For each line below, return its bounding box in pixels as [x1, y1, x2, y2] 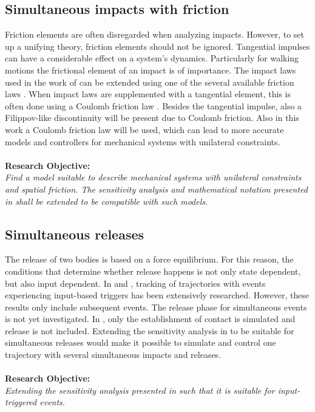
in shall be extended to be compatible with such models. [5, 194, 208, 207]
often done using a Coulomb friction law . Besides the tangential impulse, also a [5, 99, 302, 112]
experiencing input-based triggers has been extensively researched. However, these [5, 289, 310, 301]
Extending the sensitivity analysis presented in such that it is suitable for [5, 383, 275, 396]
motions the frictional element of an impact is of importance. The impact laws [5, 63, 296, 76]
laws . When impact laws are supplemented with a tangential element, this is [5, 88, 291, 100]
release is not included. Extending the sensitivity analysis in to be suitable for [5, 324, 294, 337]
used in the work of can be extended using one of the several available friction [5, 75, 294, 88]
